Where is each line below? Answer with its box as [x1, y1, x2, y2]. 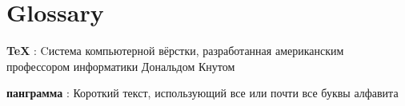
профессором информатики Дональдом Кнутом [6, 57, 235, 74]
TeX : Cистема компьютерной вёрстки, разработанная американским [6, 42, 344, 59]
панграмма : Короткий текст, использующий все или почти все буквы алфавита [6, 84, 399, 101]
